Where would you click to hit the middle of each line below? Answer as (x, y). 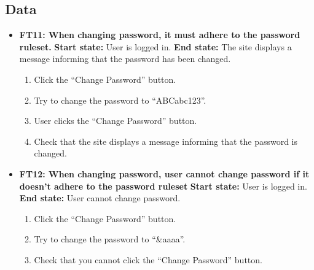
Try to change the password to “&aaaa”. (110, 239)
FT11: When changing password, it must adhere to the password (160, 35)
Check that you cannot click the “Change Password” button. (148, 259)
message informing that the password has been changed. (125, 59)
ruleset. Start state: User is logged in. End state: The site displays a (155, 46)
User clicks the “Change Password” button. (116, 121)
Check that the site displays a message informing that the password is (166, 141)
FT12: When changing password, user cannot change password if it (164, 173)
